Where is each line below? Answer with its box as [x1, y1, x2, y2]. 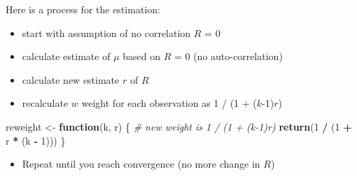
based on [122, 49, 160, 64]
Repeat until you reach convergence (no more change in [22, 156, 260, 171]
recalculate [22, 96, 69, 110]
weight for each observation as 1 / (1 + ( [81, 96, 257, 110]
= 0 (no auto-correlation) [174, 49, 283, 64]
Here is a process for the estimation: [6, 2, 160, 16]
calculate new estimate [22, 72, 120, 87]
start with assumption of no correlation [22, 25, 191, 40]
